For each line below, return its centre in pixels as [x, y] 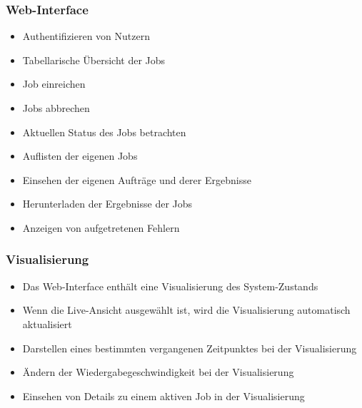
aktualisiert [47, 323]
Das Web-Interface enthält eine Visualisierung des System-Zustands [170, 286]
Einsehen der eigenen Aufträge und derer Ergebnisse [137, 179]
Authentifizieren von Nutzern [86, 36]
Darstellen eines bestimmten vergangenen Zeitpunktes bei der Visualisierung [190, 348]
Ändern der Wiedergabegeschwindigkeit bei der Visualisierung [158, 372]
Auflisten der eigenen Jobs [80, 156]
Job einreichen [54, 84]
